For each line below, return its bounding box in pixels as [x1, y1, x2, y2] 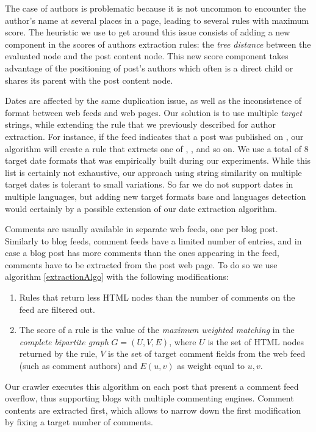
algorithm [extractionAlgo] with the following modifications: [5, 270, 229, 283]
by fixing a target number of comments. [5, 416, 153, 428]
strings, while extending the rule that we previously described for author [5, 118, 276, 131]
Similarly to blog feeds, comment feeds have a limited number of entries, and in [5, 234, 302, 247]
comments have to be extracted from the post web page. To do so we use [5, 258, 278, 271]
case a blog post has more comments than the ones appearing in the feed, [5, 246, 279, 259]
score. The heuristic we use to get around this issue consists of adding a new [5, 26, 290, 38]
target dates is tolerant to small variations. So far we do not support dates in [5, 178, 293, 191]
